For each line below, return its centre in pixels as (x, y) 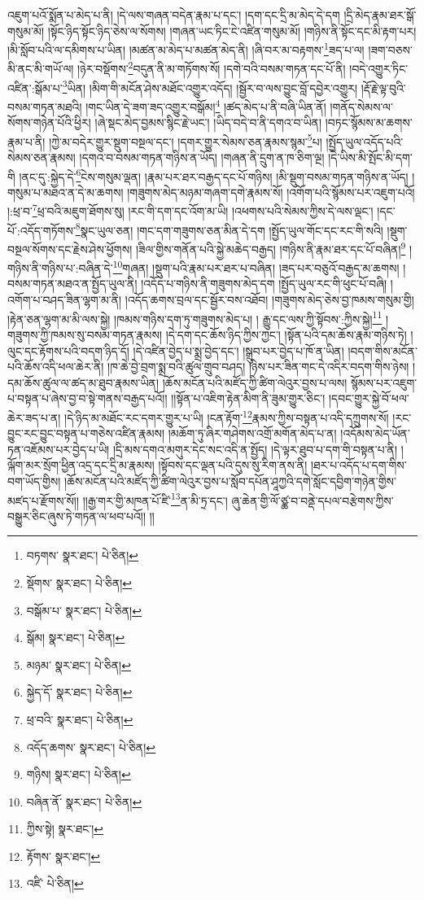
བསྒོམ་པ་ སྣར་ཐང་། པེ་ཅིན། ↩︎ (84, 610)
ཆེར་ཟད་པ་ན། (34, 417)
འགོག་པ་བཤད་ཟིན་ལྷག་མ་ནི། (65, 300)
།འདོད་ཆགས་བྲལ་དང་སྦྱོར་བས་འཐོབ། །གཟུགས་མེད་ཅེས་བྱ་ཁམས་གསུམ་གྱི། (269, 300)
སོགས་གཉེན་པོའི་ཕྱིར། (49, 122)
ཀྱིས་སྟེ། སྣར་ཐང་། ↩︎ (65, 829)
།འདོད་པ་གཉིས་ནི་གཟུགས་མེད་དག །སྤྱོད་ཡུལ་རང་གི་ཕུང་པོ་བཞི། (264, 284)
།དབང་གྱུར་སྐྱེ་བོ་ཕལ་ (369, 398)
